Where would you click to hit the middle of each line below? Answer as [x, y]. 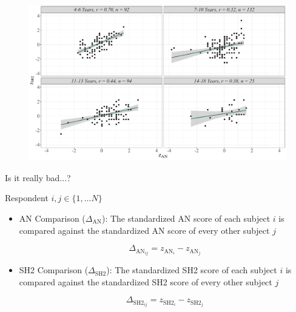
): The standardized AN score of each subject [186, 218]
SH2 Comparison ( [54, 270]
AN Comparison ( [52, 218]
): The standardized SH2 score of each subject [192, 270]
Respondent [27, 198]
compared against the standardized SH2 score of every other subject [146, 281]
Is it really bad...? [38, 177]
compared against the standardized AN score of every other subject [144, 230]
